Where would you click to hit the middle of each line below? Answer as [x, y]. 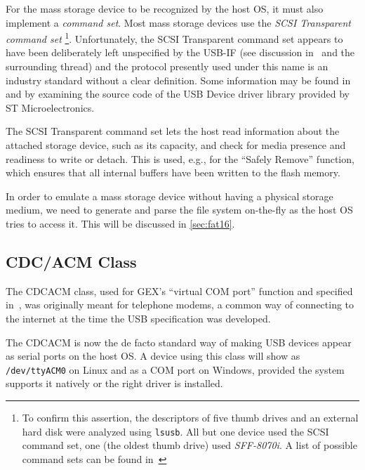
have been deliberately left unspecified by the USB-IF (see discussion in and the [180, 52]
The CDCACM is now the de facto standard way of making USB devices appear [179, 342]
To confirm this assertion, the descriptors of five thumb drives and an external [190, 417]
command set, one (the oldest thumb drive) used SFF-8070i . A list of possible [190, 445]
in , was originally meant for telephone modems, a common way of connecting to [180, 305]
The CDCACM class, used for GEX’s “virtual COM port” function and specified [179, 291]
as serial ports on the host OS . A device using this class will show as [153, 356]
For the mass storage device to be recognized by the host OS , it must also [165, 8]
